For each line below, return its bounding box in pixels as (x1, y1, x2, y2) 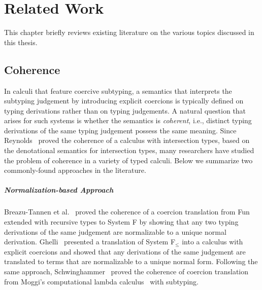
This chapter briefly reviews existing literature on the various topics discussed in (4, 27, 254, 38)
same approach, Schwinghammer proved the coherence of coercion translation (4, 266, 249, 276)
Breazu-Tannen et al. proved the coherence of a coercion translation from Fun (4, 206, 250, 217)
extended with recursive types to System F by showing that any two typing (4, 216, 239, 227)
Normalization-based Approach (4, 185, 114, 195)
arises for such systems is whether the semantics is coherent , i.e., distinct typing (4, 115, 252, 126)
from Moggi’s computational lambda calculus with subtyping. (4, 276, 199, 286)
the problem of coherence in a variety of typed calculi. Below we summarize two (4, 155, 253, 165)
